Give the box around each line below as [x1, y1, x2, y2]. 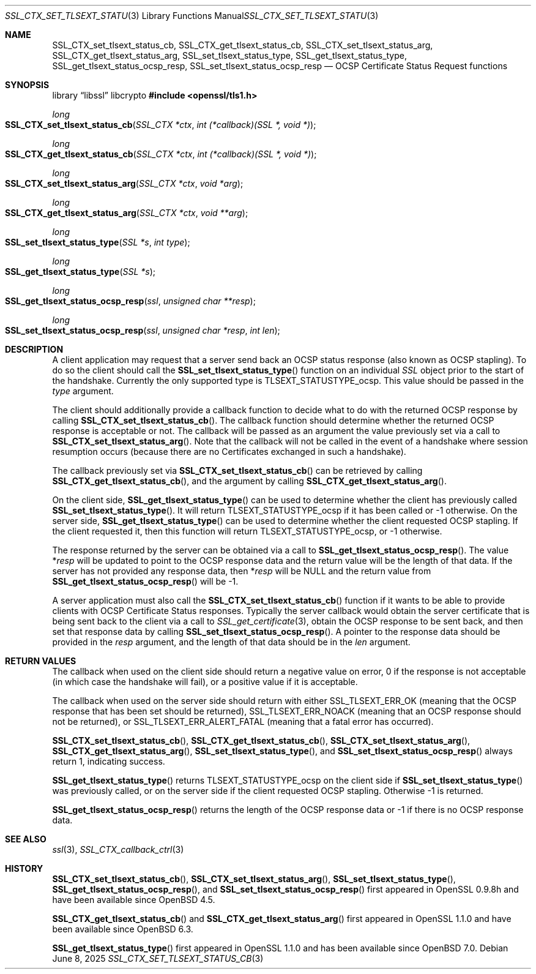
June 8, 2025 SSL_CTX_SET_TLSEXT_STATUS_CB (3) [52, 953, 264, 964]
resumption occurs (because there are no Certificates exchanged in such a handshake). [52, 446, 406, 457]
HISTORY [5, 863, 43, 874]
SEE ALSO [5, 834, 47, 844]
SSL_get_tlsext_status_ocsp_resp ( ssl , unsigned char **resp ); [5, 296, 256, 306]
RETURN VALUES [5, 656, 76, 666]
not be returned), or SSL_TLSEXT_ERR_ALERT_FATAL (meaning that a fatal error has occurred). [52, 716, 434, 727]
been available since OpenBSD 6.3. [52, 924, 193, 934]
